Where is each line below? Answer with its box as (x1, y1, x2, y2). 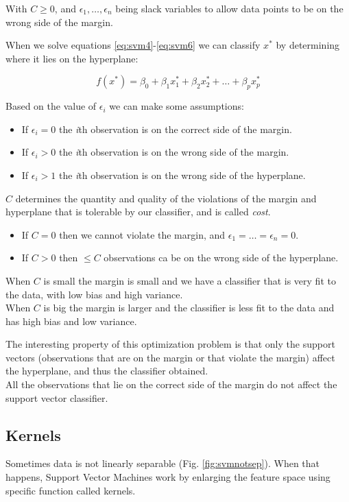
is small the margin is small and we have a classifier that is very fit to (43, 273, 336, 287)
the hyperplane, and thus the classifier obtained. (5, 363, 208, 378)
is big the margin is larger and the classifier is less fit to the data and (43, 300, 335, 315)
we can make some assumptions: (109, 99, 244, 113)
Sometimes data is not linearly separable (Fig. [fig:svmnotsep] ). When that (5, 456, 320, 470)
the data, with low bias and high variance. (5, 287, 183, 301)
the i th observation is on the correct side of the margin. (58, 121, 292, 136)
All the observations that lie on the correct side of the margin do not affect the (5, 377, 337, 392)
